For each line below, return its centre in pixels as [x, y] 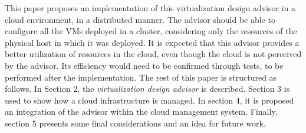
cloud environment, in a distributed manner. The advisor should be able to [140, 19]
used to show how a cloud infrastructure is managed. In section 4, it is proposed [149, 100]
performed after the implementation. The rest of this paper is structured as [141, 77]
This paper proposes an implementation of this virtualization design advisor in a [150, 8]
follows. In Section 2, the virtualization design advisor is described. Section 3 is [147, 89]
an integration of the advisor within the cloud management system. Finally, [141, 112]
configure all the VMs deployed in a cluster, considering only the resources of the [151, 31]
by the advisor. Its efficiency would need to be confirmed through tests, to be [144, 65]
